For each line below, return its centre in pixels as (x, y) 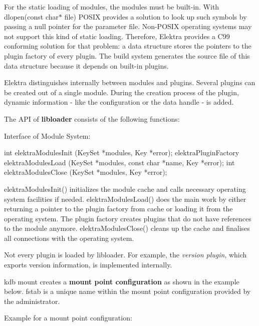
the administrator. (32, 301)
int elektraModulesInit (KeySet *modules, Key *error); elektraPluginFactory (122, 152)
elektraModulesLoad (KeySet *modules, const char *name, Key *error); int (119, 162)
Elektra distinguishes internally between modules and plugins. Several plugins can (130, 82)
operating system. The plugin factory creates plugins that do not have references (128, 218)
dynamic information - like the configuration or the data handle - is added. (119, 102)
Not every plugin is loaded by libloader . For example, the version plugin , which (125, 255)
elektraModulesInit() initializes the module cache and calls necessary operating (125, 189)
